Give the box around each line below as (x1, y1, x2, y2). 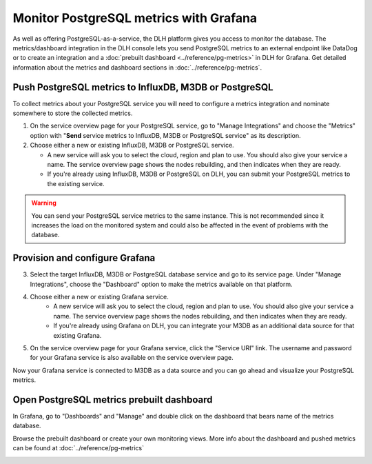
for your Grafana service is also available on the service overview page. (30, 354, 234, 362)
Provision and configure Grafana (12, 252, 156, 264)
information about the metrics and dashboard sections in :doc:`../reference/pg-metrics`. (12, 63, 262, 72)
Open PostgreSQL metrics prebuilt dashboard (12, 394, 213, 405)
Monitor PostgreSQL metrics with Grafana (12, 10, 258, 26)
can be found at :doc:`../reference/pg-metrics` (12, 444, 145, 452)
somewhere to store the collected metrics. (12, 109, 133, 117)
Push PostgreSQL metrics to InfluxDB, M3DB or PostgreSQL (12, 81, 273, 93)
